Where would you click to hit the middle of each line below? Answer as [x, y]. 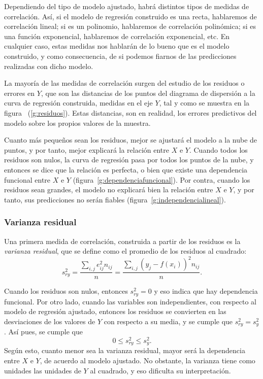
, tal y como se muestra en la [204, 103]
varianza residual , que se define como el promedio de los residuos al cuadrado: [125, 251]
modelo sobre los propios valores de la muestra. [77, 123]
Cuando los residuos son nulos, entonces [66, 291]
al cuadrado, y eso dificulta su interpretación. [160, 370]
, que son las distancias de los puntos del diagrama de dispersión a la [148, 93]
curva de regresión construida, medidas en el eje [78, 103]
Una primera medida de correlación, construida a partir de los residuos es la [122, 241]
